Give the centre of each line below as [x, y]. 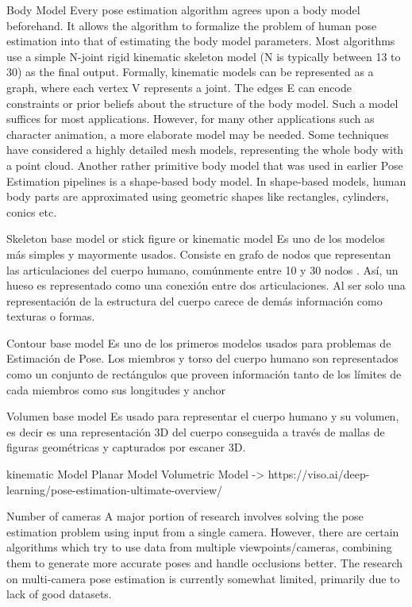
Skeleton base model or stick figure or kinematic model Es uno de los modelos [196, 238]
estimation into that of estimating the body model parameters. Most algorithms [201, 41]
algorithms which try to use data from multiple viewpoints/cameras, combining [199, 547]
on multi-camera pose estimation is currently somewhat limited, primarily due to [203, 578]
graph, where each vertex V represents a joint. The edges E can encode [179, 87]
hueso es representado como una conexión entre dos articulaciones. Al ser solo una [206, 285]
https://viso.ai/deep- [319, 474]
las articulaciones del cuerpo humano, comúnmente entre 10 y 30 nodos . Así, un [202, 269]
